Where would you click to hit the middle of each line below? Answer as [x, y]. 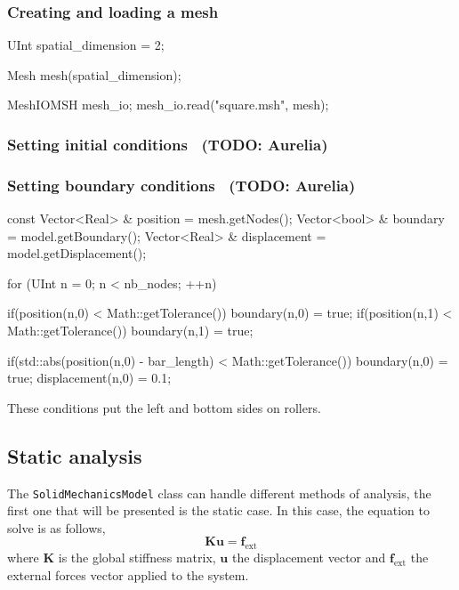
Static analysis [75, 455]
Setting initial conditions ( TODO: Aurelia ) [168, 144]
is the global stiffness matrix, [137, 558]
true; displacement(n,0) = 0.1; [89, 378]
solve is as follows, [56, 527]
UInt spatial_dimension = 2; [86, 45]
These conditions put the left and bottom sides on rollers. [164, 407]
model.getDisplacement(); [77, 253]
